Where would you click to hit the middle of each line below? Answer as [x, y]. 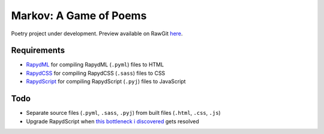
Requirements [38, 51]
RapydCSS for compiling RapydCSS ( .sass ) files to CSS [96, 73]
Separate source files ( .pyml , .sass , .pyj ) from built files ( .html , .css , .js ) [124, 113]
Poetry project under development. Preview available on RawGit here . [97, 33]
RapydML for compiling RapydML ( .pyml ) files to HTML [95, 65]
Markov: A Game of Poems [79, 16]
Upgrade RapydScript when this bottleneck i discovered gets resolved [112, 121]
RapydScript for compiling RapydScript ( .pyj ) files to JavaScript [106, 81]
